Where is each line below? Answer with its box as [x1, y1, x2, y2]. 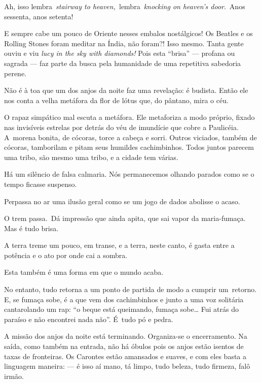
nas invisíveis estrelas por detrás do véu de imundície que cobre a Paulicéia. [4, 121, 239, 132]
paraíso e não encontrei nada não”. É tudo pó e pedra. [4, 313, 173, 324]
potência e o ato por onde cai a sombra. [4, 249, 128, 260]
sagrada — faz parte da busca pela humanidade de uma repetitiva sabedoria [4, 57, 241, 68]
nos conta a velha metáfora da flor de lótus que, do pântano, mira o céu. [4, 94, 229, 105]
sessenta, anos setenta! [4, 11, 73, 21]
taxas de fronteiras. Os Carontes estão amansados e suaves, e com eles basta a [4, 350, 247, 361]
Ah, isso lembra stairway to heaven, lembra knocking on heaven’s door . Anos [4, 1, 245, 11]
